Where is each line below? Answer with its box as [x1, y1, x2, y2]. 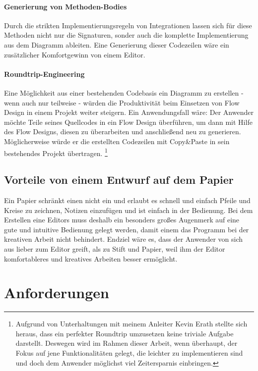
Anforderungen [4, 282, 109, 303]
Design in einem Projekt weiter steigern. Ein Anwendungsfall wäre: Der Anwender [4, 107, 254, 117]
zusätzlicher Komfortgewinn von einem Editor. [4, 49, 145, 59]
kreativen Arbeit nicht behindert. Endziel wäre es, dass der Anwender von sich [4, 234, 243, 244]
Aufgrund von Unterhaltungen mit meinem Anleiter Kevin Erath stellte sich [15, 318, 248, 329]
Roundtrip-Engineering [4, 68, 85, 79]
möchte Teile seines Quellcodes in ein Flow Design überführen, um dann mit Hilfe [4, 116, 253, 127]
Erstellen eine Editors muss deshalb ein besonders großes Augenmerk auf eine [4, 214, 240, 225]
